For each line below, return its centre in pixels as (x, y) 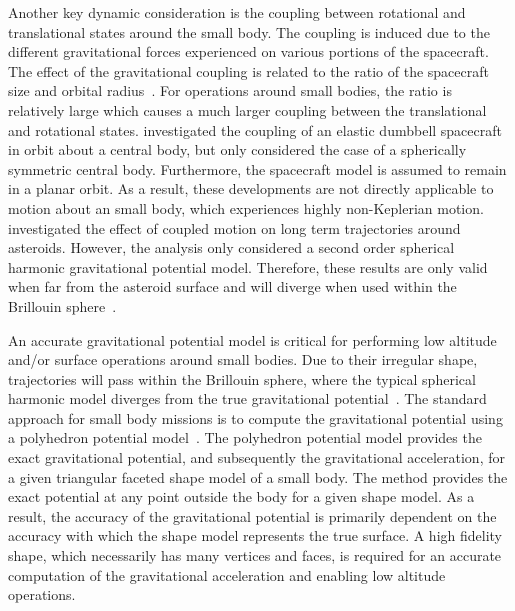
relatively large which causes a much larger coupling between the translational (247, 109)
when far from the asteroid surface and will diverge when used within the (232, 286)
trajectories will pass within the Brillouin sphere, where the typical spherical (242, 378)
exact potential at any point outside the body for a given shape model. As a (241, 496)
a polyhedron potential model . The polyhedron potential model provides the (245, 437)
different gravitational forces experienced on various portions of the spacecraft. (248, 51)
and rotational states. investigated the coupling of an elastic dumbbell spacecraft (255, 129)
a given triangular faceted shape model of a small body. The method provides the (258, 476)
